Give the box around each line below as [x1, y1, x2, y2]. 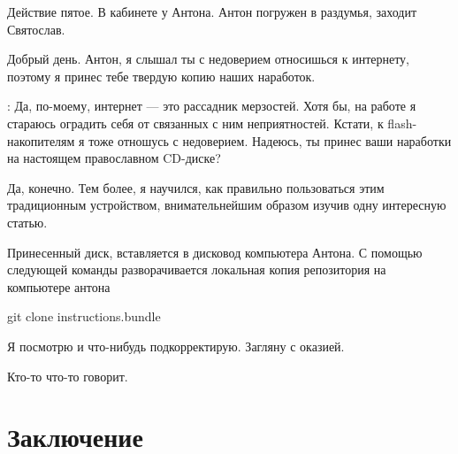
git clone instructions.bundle [7, 307, 161, 326]
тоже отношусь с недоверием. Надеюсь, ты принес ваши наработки [88, 131, 452, 150]
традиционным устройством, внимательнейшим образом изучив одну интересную [7, 196, 447, 214]
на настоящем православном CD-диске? [7, 149, 221, 167]
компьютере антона [7, 277, 111, 296]
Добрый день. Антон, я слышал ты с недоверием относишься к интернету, [7, 50, 410, 68]
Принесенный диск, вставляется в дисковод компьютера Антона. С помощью [7, 242, 423, 261]
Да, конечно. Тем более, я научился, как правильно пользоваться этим [7, 178, 385, 196]
